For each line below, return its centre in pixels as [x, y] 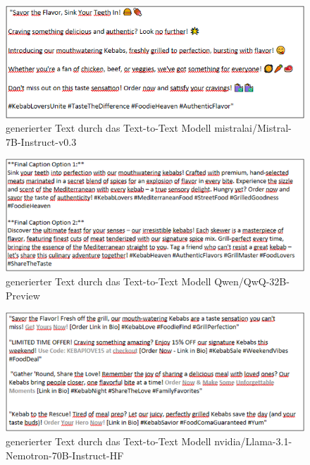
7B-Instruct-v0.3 [41, 141]
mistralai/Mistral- [253, 128]
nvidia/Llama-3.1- [253, 441]
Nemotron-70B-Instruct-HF [65, 455]
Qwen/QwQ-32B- [252, 281]
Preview [23, 295]
